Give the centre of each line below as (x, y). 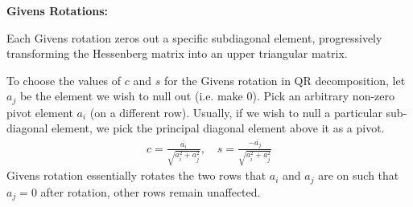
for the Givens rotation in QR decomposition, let (285, 80)
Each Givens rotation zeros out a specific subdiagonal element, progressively (194, 37)
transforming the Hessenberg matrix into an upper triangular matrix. (177, 53)
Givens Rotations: (57, 10)
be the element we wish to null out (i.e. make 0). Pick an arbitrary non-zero (207, 96)
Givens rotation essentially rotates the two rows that (136, 175)
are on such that (359, 175)
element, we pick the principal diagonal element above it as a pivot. (218, 128)
